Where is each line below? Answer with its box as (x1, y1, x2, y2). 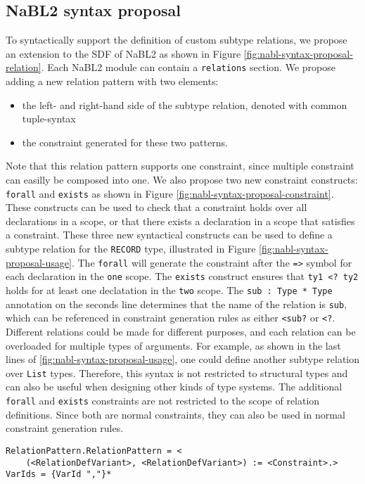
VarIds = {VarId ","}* (6, 469, 112, 480)
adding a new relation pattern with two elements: (6, 74, 219, 89)
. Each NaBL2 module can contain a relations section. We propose (41, 60, 335, 75)
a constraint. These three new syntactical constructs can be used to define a (6, 227, 333, 242)
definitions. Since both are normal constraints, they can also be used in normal (6, 407, 345, 421)
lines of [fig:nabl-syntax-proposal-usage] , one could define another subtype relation (6, 352, 360, 367)
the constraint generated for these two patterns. (22, 134, 228, 149)
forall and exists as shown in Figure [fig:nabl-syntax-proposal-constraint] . (6, 186, 334, 200)
